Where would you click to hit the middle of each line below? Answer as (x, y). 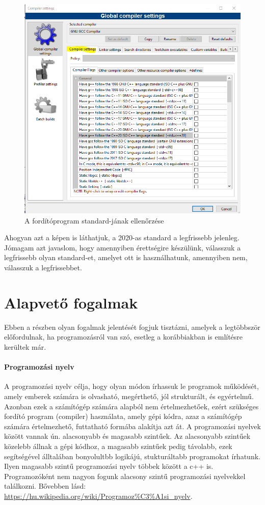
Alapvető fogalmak (71, 302)
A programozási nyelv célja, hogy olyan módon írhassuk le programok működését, (131, 386)
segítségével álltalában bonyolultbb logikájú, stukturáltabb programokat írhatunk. (132, 456)
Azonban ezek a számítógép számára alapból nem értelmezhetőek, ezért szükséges (131, 406)
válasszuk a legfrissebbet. (43, 268)
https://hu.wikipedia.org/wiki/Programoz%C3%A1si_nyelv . (98, 496)
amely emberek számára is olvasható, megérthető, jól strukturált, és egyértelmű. (129, 396)
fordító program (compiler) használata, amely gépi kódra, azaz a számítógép (123, 416)
